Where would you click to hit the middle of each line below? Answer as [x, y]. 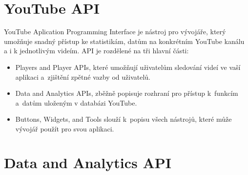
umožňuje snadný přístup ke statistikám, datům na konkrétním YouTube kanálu [124, 41]
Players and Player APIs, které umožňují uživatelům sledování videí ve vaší [128, 67]
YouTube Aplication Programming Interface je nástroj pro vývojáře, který [115, 32]
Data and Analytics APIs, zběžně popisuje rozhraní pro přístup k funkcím [127, 93]
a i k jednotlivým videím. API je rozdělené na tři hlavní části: [96, 51]
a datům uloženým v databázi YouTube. [76, 102]
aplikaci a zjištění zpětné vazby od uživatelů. [83, 77]
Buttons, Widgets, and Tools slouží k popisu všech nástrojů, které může [124, 119]
